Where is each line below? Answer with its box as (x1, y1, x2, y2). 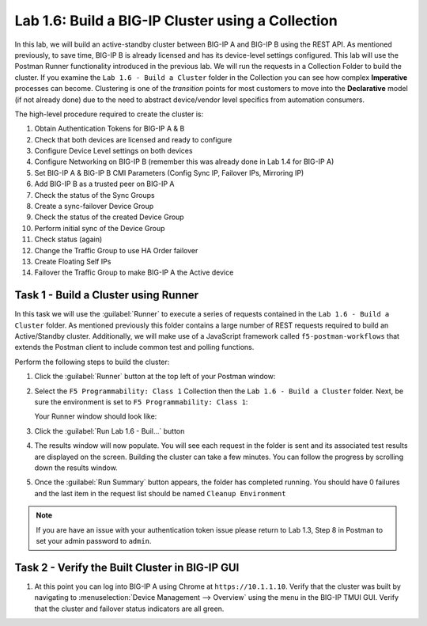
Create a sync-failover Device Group (34, 202, 154, 211)
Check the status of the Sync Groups (34, 190, 155, 199)
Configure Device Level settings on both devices (34, 146, 193, 156)
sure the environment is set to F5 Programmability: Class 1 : (34, 397, 248, 407)
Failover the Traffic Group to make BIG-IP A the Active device (34, 267, 234, 277)
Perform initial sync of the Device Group (34, 223, 165, 233)
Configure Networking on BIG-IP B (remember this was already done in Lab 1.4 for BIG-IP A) (34, 157, 334, 166)
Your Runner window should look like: (34, 412, 157, 421)
